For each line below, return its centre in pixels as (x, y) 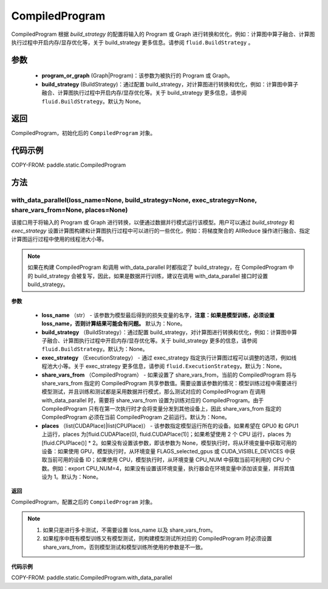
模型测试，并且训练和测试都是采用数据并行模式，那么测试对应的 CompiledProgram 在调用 (154, 392)
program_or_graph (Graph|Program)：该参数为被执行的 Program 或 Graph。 (137, 75)
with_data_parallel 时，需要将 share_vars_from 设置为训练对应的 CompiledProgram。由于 (153, 400)
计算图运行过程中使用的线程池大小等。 (59, 239)
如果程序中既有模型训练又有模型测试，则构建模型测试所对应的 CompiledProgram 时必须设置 (158, 538)
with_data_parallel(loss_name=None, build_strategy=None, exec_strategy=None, (134, 200)
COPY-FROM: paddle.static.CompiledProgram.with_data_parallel (92, 577)
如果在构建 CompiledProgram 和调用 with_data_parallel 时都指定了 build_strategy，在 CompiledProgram (157, 267)
